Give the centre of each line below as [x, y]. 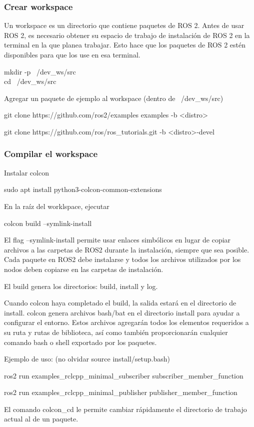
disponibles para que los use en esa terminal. [72, 54]
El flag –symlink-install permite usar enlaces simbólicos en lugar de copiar [117, 240]
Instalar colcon [26, 172]
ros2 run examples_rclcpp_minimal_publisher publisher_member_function [121, 392]
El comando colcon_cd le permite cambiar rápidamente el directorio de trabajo [125, 409]
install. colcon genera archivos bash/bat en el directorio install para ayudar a [122, 312]
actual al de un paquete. [41, 419]
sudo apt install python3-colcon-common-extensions [83, 189]
